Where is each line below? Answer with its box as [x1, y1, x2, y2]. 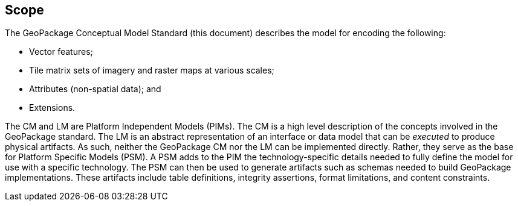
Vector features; [29, 46, 93, 57]
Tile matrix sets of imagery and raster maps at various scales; [29, 65, 274, 76]
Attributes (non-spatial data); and [29, 84, 161, 95]
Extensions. [29, 102, 76, 113]
